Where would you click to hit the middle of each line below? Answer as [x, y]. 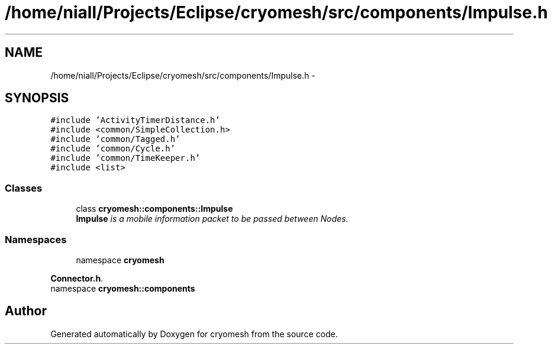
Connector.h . [77, 278]
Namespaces [36, 239]
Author [26, 311]
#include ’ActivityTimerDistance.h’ [135, 120]
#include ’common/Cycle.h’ [113, 149]
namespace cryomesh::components [123, 288]
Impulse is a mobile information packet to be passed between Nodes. [212, 219]
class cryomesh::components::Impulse [154, 209]
